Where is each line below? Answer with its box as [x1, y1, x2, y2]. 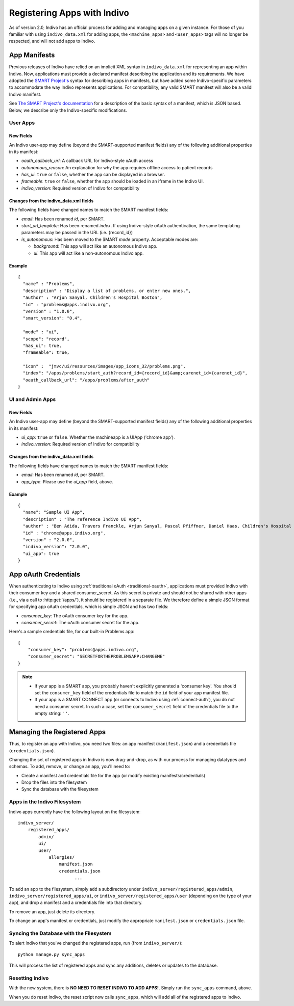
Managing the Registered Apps [9, 728, 106, 736]
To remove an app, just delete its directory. [9, 908, 96, 915]
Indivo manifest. [9, 91, 42, 97]
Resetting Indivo [9, 975, 49, 981]
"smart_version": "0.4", [23, 316, 83, 321]
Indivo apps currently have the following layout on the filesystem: [9, 809, 141, 815]
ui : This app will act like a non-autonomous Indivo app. [33, 250, 144, 256]
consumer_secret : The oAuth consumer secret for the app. [21, 619, 140, 625]
